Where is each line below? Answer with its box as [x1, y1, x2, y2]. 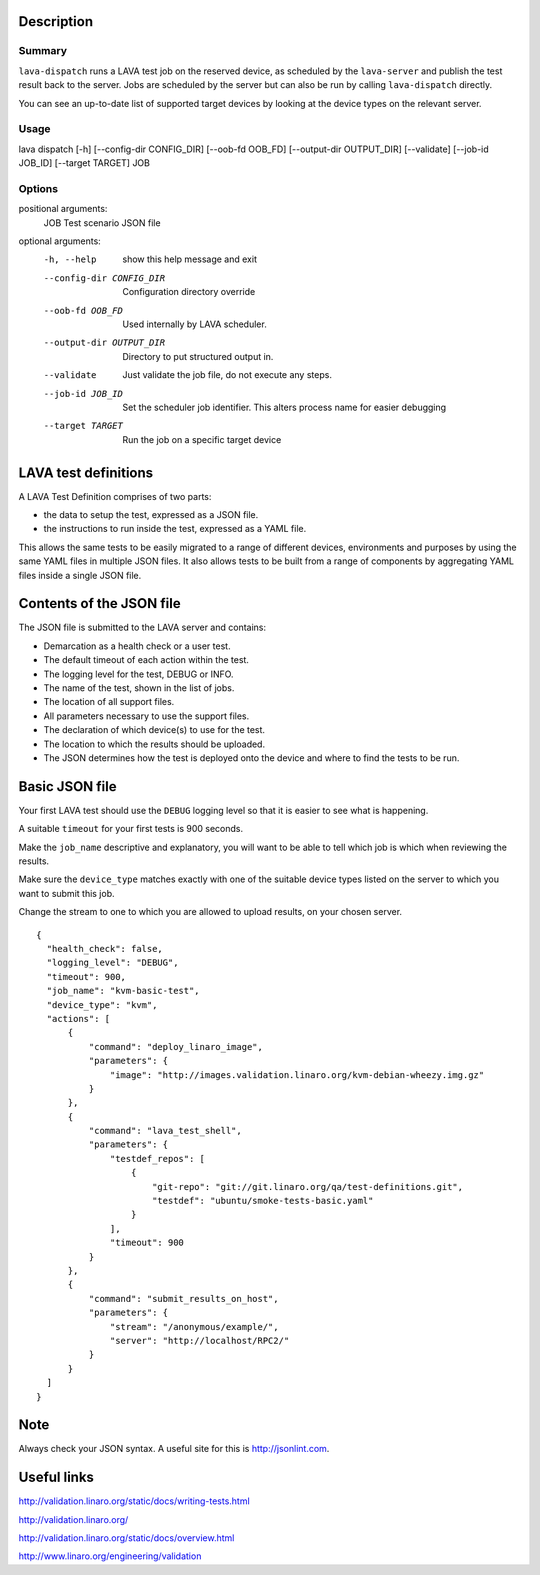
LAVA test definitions [18, 464, 154, 481]
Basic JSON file [18, 778, 117, 795]
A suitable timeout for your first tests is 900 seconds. [18, 823, 244, 835]
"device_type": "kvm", [46, 999, 158, 1010]
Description [18, 13, 94, 30]
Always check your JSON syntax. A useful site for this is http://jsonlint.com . [18, 1443, 330, 1455]
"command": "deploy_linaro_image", [88, 1041, 264, 1052]
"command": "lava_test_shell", [88, 1125, 242, 1137]
